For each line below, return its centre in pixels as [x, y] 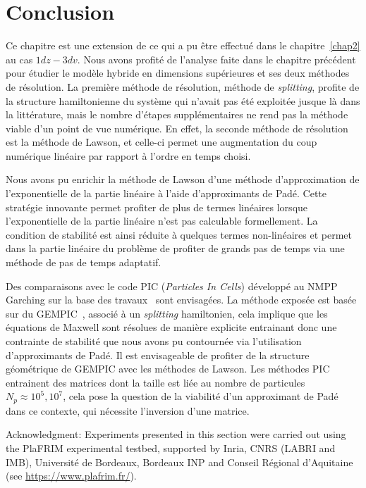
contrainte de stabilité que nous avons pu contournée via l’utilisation [154, 341]
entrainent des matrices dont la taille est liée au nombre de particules [155, 382]
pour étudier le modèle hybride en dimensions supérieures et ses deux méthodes [178, 73]
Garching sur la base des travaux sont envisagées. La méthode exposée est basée [181, 300]
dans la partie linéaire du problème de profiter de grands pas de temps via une [175, 248]
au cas [19, 59]
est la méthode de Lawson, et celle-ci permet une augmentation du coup [161, 142]
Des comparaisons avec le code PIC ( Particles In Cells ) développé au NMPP [172, 286]
